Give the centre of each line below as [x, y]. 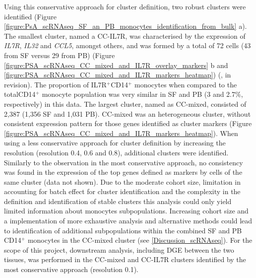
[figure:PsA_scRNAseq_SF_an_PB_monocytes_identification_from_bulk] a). [126, 26]
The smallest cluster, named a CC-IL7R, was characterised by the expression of [125, 35]
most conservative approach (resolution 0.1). [71, 269]
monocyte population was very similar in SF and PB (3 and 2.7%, [142, 94]
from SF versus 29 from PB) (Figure [60, 55]
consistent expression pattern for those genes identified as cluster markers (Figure [128, 123]
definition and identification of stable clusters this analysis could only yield [118, 201]
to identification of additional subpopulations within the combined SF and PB [123, 230]
